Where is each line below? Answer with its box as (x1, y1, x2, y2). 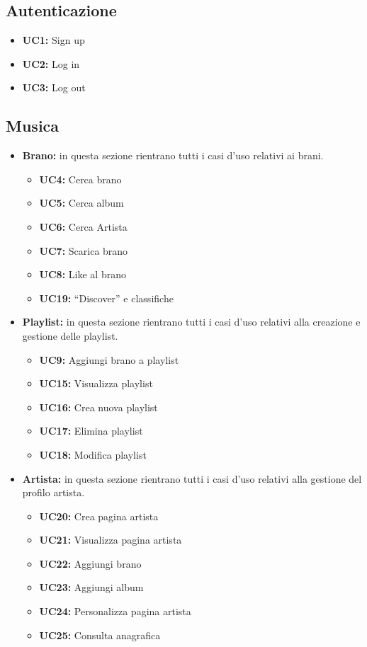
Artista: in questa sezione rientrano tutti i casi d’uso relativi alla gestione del (22, 471, 362, 486)
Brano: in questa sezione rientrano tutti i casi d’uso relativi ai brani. (22, 148, 324, 163)
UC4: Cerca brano (39, 171, 122, 186)
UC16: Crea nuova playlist (39, 399, 158, 414)
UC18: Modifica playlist (39, 447, 147, 462)
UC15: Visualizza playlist (39, 376, 153, 391)
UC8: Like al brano (39, 267, 126, 282)
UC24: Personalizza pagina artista (39, 604, 191, 619)
